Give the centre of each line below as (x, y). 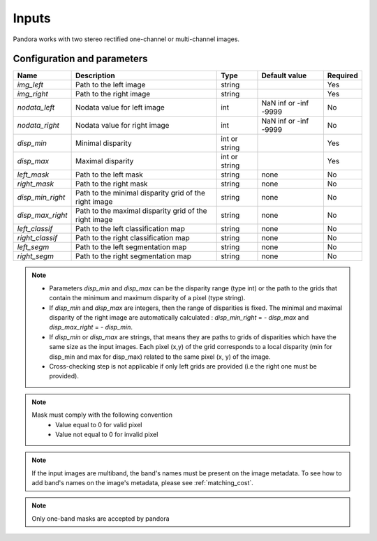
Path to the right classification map (132, 238)
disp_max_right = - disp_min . (91, 327)
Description (95, 75)
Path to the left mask (109, 175)
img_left (30, 85)
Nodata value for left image (120, 108)
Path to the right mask (111, 184)
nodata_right (38, 126)
